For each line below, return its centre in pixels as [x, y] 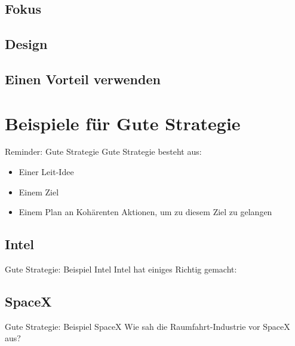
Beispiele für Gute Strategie [123, 123]
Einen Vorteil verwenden [83, 79]
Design [26, 44]
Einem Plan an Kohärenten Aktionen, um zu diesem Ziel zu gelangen [145, 212]
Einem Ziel [39, 192]
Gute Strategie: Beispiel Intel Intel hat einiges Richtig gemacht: [121, 269]
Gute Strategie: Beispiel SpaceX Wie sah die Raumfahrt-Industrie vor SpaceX [147, 326]
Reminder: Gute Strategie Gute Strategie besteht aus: [103, 151]
